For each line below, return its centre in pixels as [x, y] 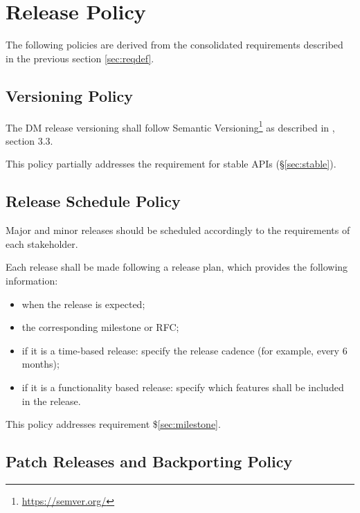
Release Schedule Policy [93, 201]
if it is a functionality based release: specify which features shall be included [183, 387]
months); [40, 364]
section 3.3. [29, 140]
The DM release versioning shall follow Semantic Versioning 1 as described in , [170, 126]
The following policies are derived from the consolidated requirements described [174, 45]
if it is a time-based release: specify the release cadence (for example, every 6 [184, 350]
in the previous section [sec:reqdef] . [80, 58]
